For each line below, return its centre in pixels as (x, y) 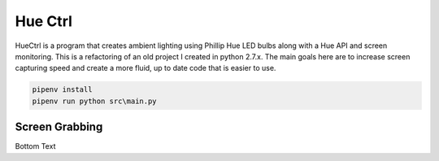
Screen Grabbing (59, 127)
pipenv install (62, 90)
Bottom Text (35, 146)
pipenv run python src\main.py (95, 101)
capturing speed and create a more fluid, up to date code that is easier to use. (146, 68)
